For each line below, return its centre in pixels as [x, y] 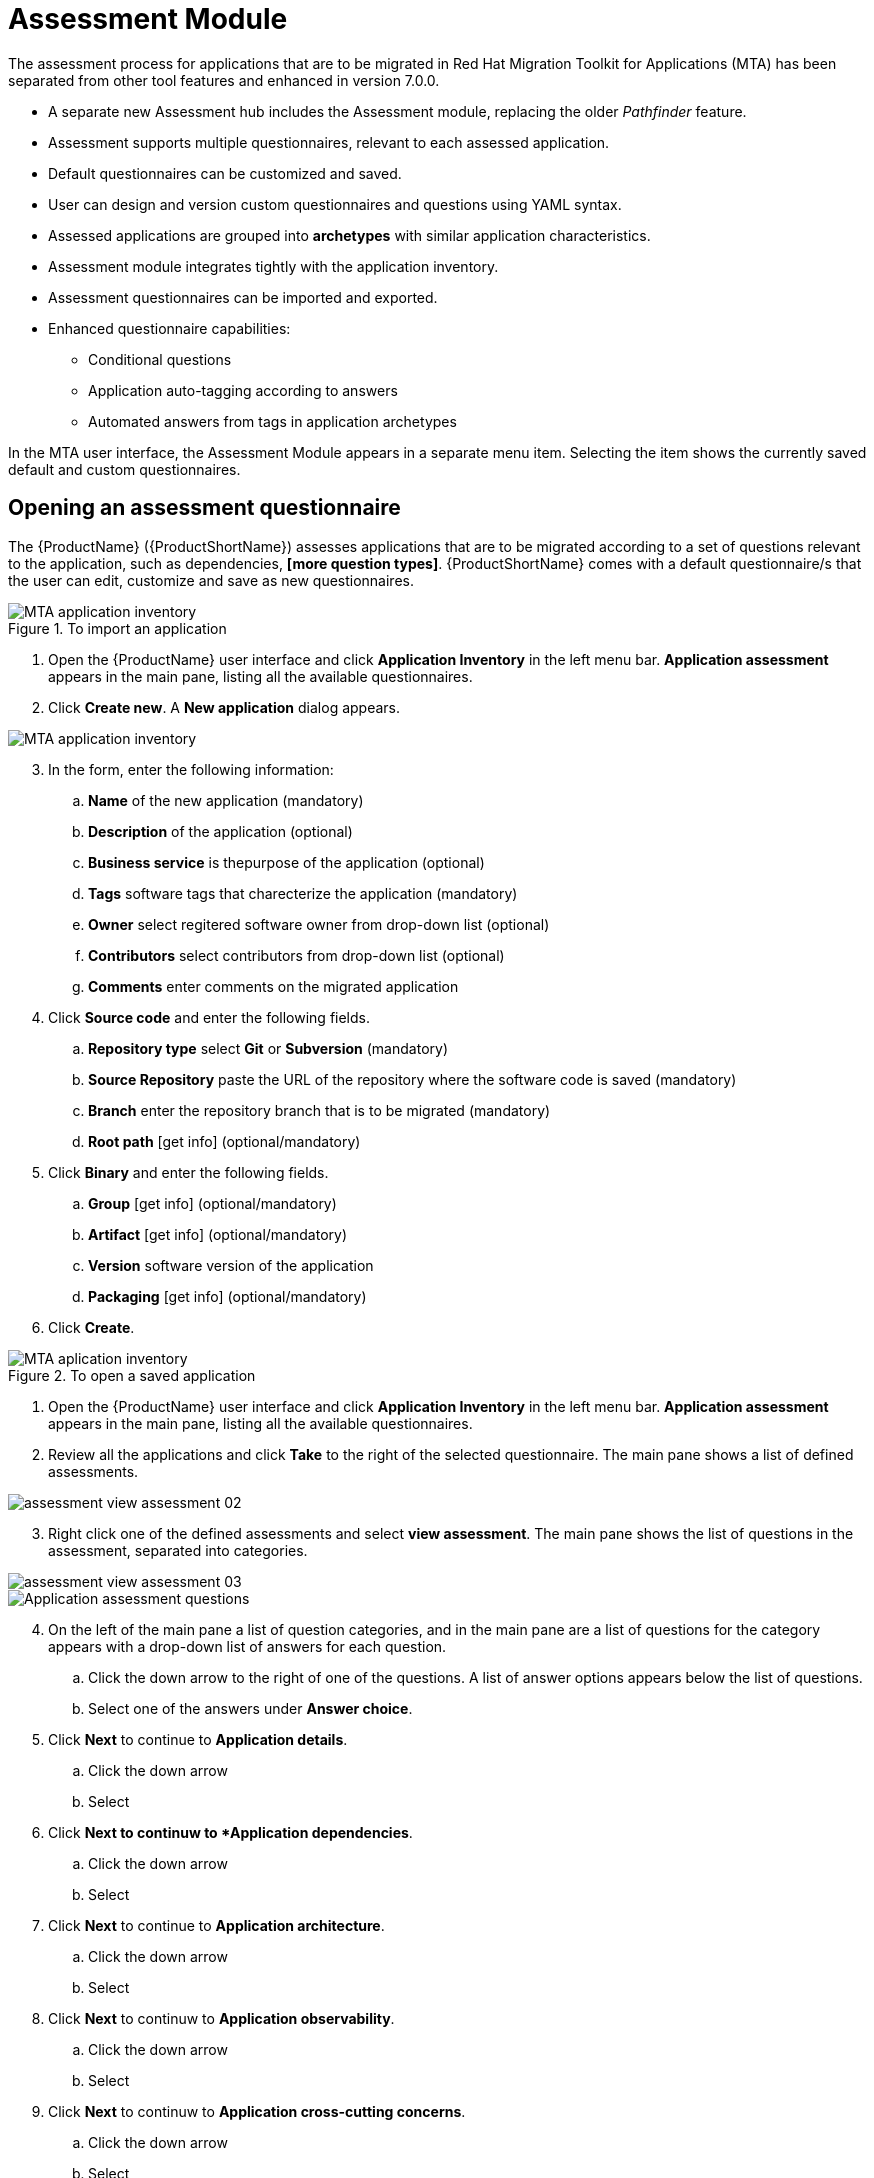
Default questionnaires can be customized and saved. [225, 173]
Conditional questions [160, 359]
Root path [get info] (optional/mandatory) [224, 1141]
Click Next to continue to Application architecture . [216, 1925]
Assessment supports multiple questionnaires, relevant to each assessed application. [329, 142]
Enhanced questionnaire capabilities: [169, 328]
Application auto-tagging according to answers [243, 390]
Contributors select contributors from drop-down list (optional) [296, 955]
